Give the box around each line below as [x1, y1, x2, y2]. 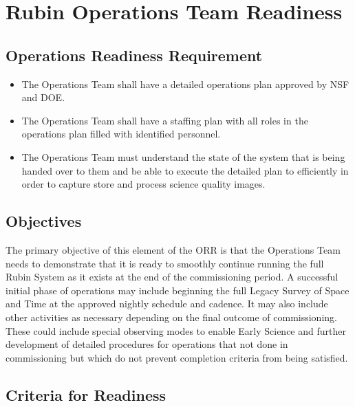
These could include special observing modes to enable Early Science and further [6, 323, 346, 338]
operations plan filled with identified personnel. [21, 126, 221, 141]
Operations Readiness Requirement [6, 44, 263, 65]
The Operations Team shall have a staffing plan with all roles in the [21, 113, 308, 127]
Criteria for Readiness [6, 384, 166, 405]
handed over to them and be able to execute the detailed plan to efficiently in [21, 163, 349, 177]
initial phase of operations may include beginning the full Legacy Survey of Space [6, 283, 349, 297]
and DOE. [21, 90, 65, 104]
